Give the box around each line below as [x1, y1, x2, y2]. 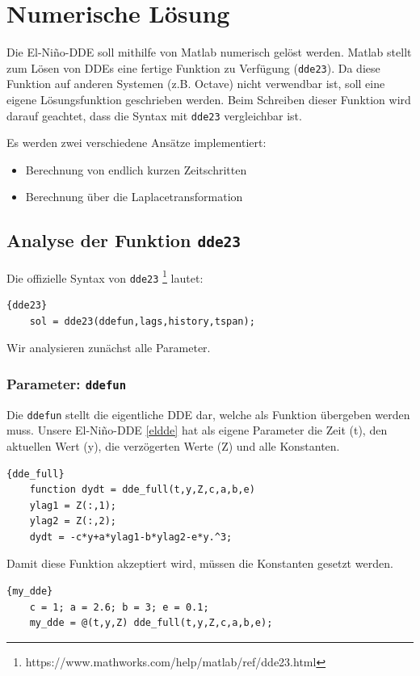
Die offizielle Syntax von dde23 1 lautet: [6, 267, 204, 286]
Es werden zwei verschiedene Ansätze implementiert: [6, 134, 267, 151]
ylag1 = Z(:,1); [29, 499, 117, 511]
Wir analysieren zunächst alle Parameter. [6, 339, 211, 356]
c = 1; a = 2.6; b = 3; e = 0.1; [29, 601, 209, 613]
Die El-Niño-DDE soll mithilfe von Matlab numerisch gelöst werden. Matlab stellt [6, 44, 412, 61]
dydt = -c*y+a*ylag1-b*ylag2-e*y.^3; [29, 531, 233, 543]
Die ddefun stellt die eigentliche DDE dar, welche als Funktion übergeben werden [6, 405, 410, 422]
